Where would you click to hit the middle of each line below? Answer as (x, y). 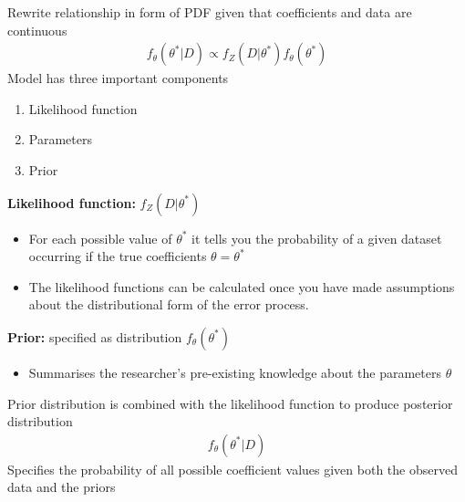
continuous (37, 30)
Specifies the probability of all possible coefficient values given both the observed (232, 469)
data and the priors (62, 487)
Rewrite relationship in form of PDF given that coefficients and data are (210, 12)
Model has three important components (118, 78)
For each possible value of (100, 238)
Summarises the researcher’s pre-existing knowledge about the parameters (235, 372)
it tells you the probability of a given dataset (317, 238)
